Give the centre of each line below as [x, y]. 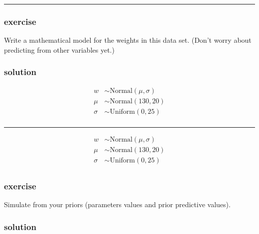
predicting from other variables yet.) [59, 49]
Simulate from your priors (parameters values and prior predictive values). [117, 204]
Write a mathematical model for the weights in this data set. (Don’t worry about [128, 40]
